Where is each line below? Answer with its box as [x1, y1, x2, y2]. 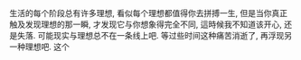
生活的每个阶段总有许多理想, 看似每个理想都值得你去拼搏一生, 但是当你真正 [9, 8, 287, 18]
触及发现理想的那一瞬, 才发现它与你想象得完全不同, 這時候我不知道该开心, [9, 19, 282, 30]
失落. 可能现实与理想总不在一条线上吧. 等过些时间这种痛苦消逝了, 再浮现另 [16, 30, 292, 40]
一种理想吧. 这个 [9, 41, 70, 52]
